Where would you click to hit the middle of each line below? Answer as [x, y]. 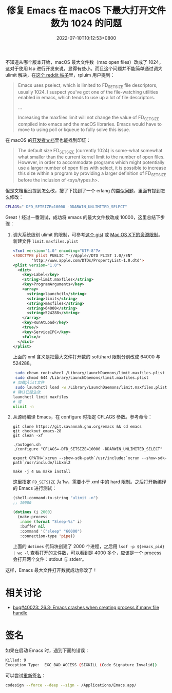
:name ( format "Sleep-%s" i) [51, 522]
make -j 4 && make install [42, 472]
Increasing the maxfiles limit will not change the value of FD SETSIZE [89, 118]
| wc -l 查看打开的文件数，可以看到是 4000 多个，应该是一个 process [87, 553]
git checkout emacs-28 [37, 431]
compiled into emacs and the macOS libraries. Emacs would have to [90, 124]
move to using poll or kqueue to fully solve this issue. [74, 130]
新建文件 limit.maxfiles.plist [45, 241]
